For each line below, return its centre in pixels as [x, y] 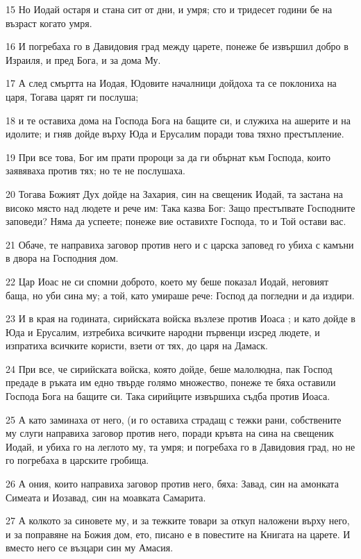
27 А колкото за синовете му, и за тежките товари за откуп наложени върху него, [178, 520]
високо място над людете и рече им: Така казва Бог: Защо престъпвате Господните [180, 207]
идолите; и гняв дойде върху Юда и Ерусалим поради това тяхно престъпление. [175, 134]
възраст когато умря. [49, 23]
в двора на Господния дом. [62, 258]
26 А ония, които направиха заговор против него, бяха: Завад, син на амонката [172, 484]
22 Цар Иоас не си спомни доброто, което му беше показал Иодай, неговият [167, 281]
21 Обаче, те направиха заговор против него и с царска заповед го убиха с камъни [180, 244]
